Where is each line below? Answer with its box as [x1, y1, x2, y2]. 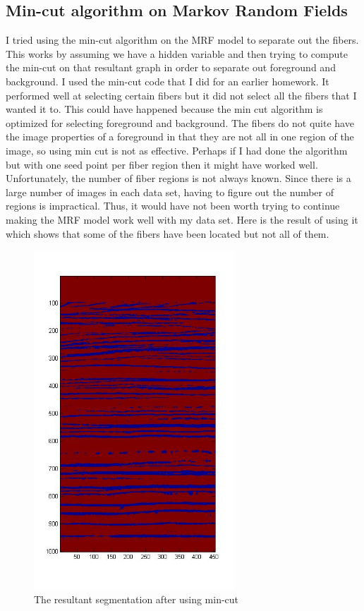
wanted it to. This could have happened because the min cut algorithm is [6, 102, 323, 116]
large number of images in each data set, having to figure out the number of [6, 184, 334, 199]
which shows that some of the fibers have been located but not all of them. [6, 226, 329, 241]
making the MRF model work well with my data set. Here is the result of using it [6, 212, 358, 226]
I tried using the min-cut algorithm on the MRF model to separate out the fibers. [6, 32, 359, 47]
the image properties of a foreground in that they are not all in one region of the [6, 129, 354, 144]
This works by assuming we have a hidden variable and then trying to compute [6, 46, 348, 61]
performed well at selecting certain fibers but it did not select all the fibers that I [6, 87, 357, 102]
